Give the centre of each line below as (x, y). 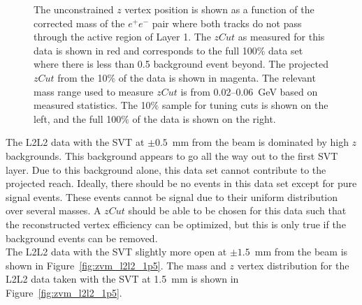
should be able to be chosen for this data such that (237, 210)
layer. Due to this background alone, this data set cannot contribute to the (166, 169)
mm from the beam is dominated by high (260, 142)
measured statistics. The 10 (92, 105)
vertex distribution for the (293, 265)
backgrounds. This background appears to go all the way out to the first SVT (172, 155)
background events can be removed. (82, 238)
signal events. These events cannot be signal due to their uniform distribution (172, 196)
